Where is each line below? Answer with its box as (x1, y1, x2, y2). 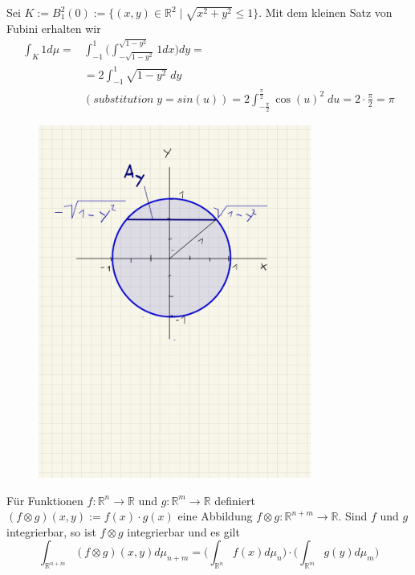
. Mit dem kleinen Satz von (258, 4, 393, 20)
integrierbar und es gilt (127, 523, 240, 540)
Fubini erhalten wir (6, 19, 101, 36)
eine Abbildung (177, 508, 253, 524)
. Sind (338, 508, 368, 524)
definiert (214, 491, 255, 508)
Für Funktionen (6, 491, 83, 508)
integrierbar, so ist (6, 523, 96, 540)
